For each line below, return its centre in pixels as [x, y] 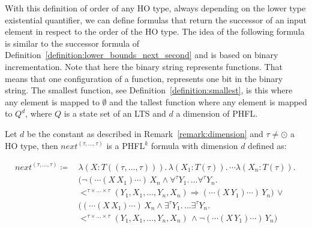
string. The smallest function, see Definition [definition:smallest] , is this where [149, 90]
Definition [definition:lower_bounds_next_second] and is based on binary [142, 55]
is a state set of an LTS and [115, 113]
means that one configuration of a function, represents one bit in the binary [144, 78]
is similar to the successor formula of [72, 43]
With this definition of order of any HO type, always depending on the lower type [155, 8]
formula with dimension [194, 145]
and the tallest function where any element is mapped [208, 101]
